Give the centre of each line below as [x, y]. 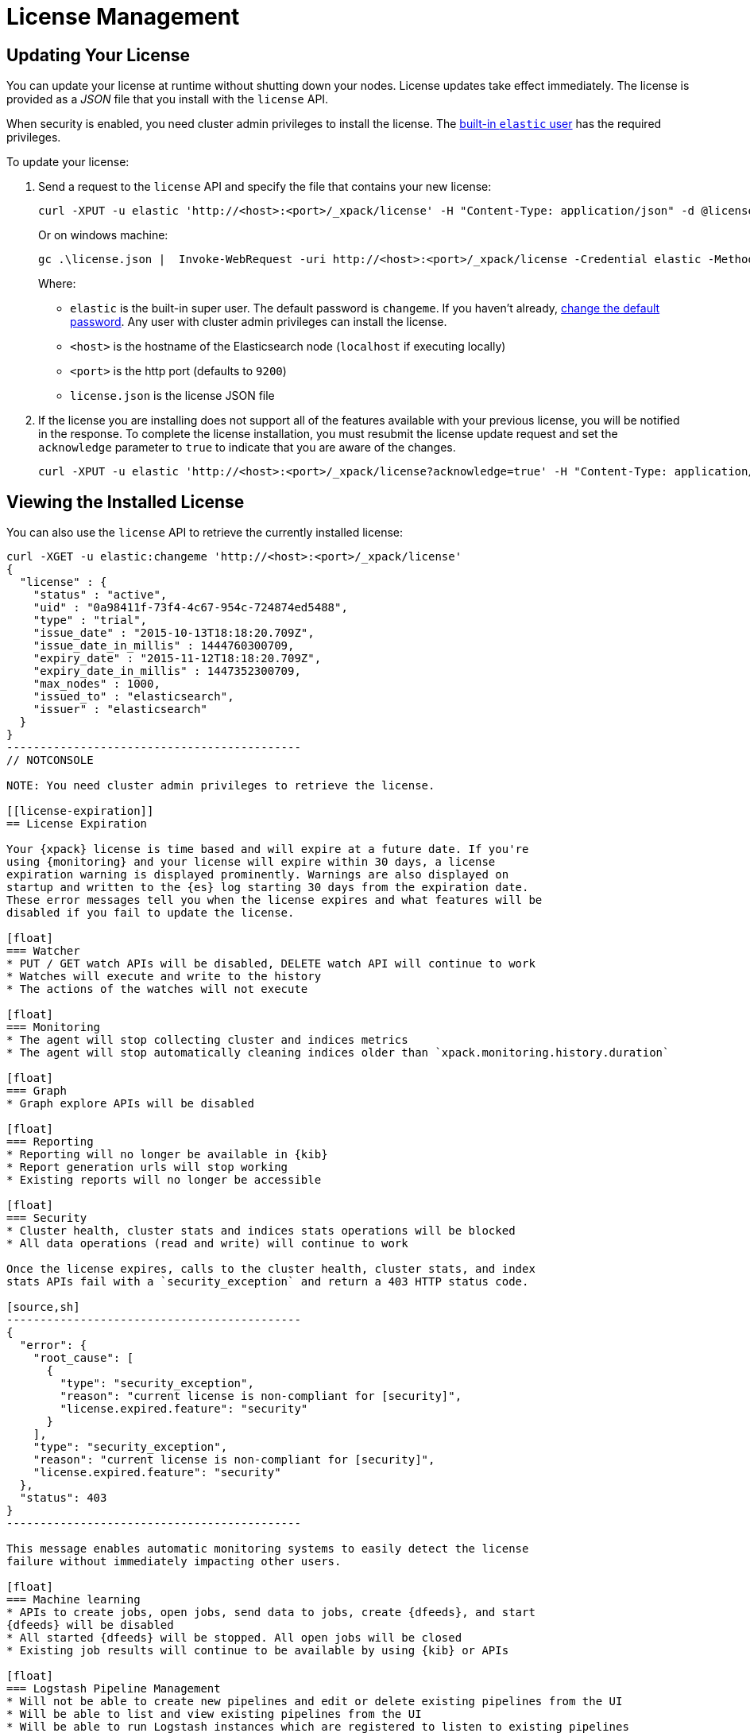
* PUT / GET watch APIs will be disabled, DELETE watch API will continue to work [271, 964]
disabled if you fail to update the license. [151, 913]
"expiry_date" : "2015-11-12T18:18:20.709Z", [177, 659]
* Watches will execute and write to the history [164, 977]
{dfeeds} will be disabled [90, 1625]
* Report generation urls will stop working [147, 1167]
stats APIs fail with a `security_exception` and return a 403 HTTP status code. [268, 1282]
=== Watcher [43, 951]
